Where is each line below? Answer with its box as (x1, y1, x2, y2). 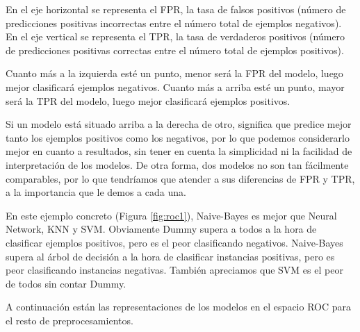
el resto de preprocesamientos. (6, 313, 133, 327)
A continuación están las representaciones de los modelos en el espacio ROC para (6, 299, 351, 314)
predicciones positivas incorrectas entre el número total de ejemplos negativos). (6, 15, 342, 30)
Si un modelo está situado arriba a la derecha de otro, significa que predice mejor (6, 117, 352, 131)
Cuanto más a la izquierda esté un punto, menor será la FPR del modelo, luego (6, 66, 343, 81)
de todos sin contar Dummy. (6, 276, 126, 290)
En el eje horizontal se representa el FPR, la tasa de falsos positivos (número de (6, 2, 346, 16)
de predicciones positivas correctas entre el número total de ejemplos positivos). (6, 42, 344, 57)
